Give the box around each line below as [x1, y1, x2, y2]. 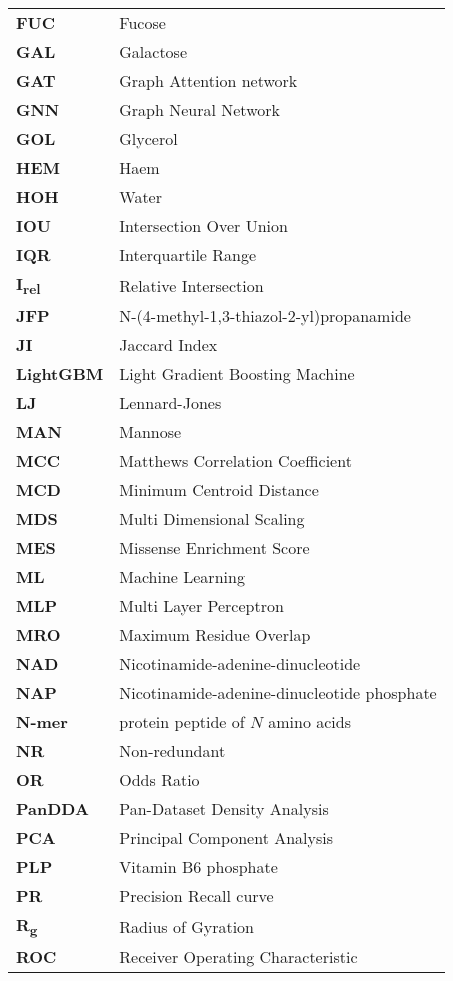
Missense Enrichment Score [119, 536, 310, 560]
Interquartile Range [119, 243, 257, 266]
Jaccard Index [119, 333, 218, 357]
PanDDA [16, 797, 89, 821]
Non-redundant [119, 739, 226, 763]
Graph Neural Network [119, 98, 280, 121]
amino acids [268, 710, 351, 734]
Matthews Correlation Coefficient [119, 449, 352, 473]
